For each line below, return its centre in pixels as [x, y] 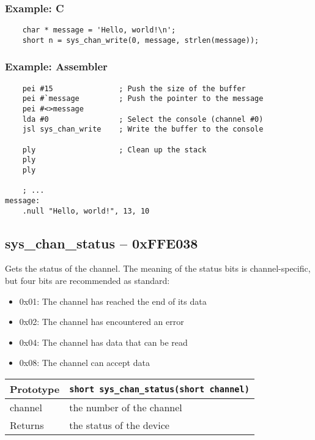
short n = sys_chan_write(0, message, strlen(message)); [141, 40]
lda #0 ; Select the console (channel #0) [143, 119]
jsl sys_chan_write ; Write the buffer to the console [143, 129]
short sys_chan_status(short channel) [159, 389]
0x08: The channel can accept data [84, 363]
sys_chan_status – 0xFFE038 [102, 243]
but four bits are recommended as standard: [87, 281]
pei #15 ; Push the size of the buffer [134, 88]
